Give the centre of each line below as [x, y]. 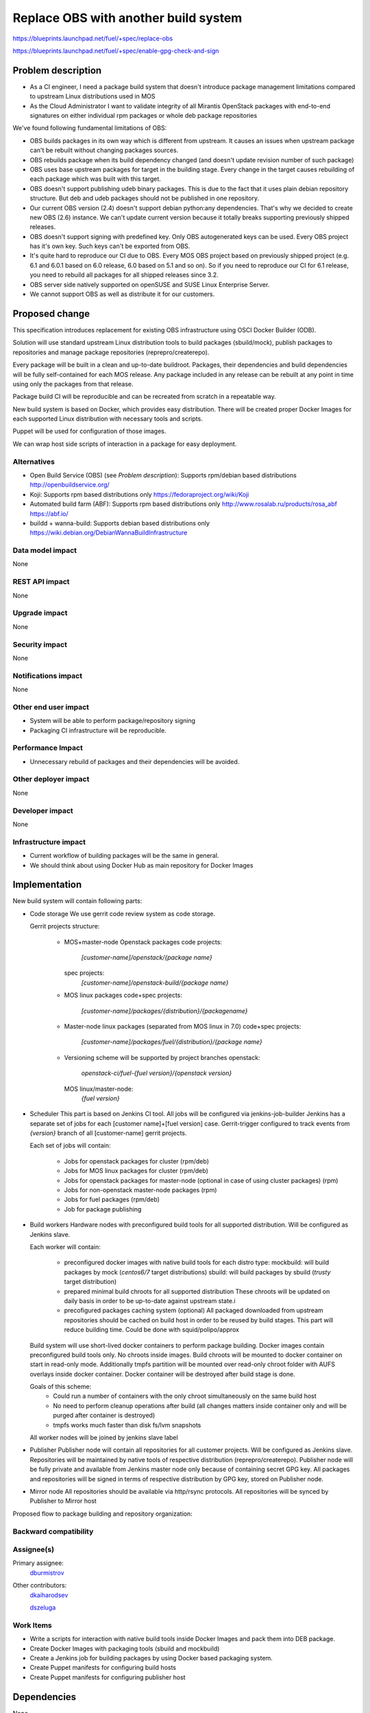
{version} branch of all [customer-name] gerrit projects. [109, 1133]
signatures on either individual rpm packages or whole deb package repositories [144, 116]
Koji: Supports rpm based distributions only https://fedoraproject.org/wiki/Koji [139, 494]
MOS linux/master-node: [99, 1089]
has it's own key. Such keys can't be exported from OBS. [110, 246]
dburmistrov [47, 1573]
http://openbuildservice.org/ [70, 485]
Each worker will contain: [65, 1246]
